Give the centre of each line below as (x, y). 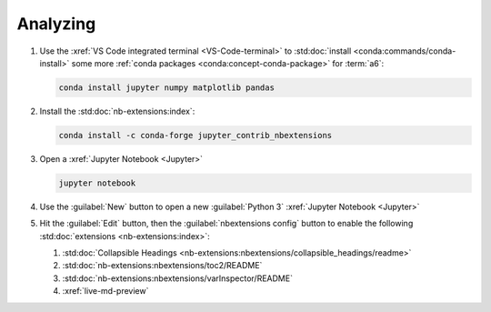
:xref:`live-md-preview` (105, 291)
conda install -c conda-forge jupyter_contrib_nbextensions (195, 135)
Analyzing (56, 24)
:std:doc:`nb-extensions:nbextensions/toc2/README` (162, 266)
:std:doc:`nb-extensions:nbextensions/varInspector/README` (177, 278)
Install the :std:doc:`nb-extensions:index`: (117, 111)
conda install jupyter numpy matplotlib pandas (166, 87)
